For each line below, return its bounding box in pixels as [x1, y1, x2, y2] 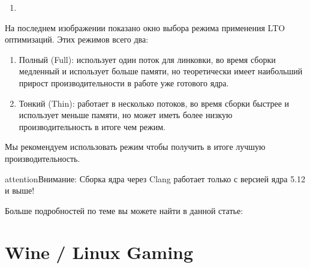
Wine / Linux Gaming [5, 239, 194, 264]
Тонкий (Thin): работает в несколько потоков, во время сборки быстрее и [19, 97, 290, 109]
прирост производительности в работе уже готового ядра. [19, 76, 229, 89]
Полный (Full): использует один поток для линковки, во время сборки [19, 53, 276, 65]
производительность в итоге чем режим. [19, 120, 165, 133]
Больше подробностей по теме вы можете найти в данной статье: [5, 204, 243, 216]
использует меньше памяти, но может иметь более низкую [19, 109, 233, 121]
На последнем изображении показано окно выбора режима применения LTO [5, 21, 285, 34]
